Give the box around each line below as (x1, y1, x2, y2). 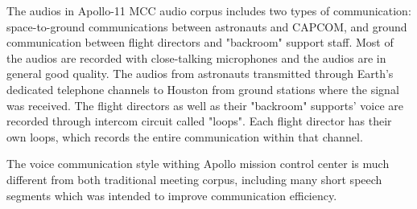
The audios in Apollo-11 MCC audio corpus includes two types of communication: (6, 2, 411, 18)
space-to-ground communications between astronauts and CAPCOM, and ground (6, 18, 407, 35)
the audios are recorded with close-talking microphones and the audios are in (6, 49, 386, 66)
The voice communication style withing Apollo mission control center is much (6, 155, 390, 172)
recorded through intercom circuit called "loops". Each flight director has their (6, 113, 392, 129)
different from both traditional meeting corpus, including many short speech (6, 170, 382, 187)
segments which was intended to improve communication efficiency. (6, 186, 337, 203)
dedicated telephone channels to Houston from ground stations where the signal (6, 80, 399, 97)
